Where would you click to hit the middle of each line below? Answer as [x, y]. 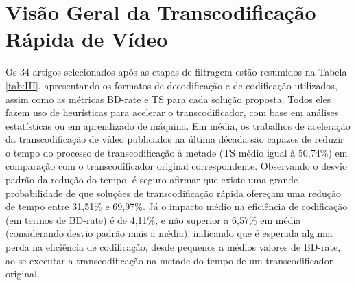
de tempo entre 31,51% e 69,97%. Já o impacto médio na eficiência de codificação [177, 206]
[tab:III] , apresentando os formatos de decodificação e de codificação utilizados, [171, 85]
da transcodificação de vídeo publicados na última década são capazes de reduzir [175, 139]
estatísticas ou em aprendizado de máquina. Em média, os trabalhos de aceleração [178, 125]
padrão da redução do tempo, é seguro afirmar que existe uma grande [152, 180]
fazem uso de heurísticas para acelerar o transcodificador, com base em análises [172, 112]
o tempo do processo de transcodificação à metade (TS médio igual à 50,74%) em [177, 152]
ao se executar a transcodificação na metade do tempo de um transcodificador [169, 260]
